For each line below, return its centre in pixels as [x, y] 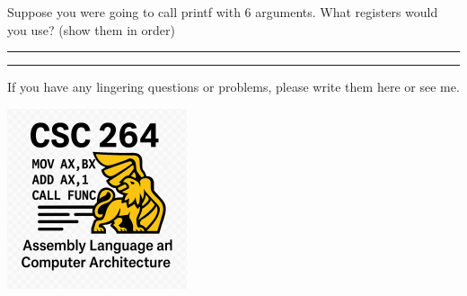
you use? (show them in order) [91, 29]
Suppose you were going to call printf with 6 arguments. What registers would [223, 12]
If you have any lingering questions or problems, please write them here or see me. [233, 87]
